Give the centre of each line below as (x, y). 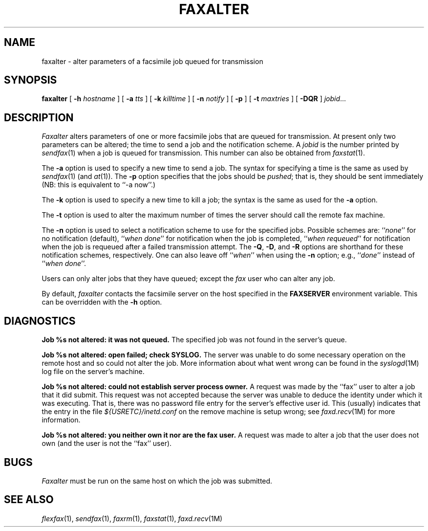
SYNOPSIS (31, 80)
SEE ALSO (29, 500)
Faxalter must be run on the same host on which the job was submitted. (157, 481)
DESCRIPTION (39, 117)
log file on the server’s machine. (93, 372)
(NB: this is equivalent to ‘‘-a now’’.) (99, 185)
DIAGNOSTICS (40, 321)
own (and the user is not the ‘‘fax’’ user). (107, 443)
